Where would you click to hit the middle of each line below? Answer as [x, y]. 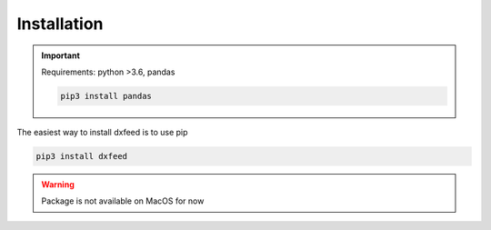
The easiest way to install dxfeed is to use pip [102, 132]
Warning [58, 184]
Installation [60, 24]
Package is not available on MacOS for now [123, 201]
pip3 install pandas [106, 96]
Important [61, 55]
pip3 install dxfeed [81, 156]
